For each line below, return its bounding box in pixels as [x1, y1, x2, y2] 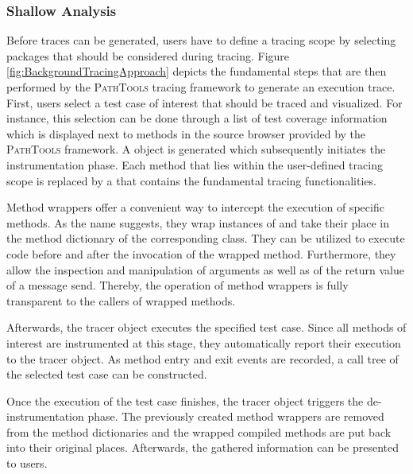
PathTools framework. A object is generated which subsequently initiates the [6, 141, 386, 157]
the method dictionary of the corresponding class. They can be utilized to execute [6, 230, 405, 247]
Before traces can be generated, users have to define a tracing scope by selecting [6, 32, 396, 49]
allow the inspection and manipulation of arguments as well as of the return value [6, 261, 404, 278]
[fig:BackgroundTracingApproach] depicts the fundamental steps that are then [6, 63, 387, 80]
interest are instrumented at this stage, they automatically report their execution [6, 334, 401, 351]
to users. [6, 455, 48, 472]
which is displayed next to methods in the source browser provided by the [6, 125, 366, 142]
